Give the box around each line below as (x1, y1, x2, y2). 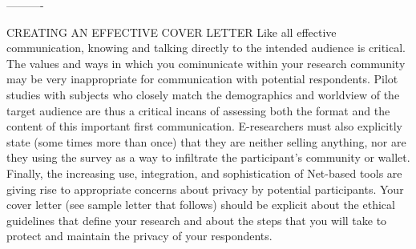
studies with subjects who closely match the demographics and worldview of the (6, 86, 400, 102)
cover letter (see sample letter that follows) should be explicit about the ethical (6, 196, 395, 213)
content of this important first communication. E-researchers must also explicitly (6, 118, 402, 135)
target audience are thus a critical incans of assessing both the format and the (6, 102, 390, 118)
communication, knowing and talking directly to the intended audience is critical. (6, 39, 406, 56)
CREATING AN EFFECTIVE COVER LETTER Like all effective (6, 23, 337, 40)
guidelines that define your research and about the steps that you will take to (6, 211, 387, 228)
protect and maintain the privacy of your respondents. (6, 227, 273, 244)
